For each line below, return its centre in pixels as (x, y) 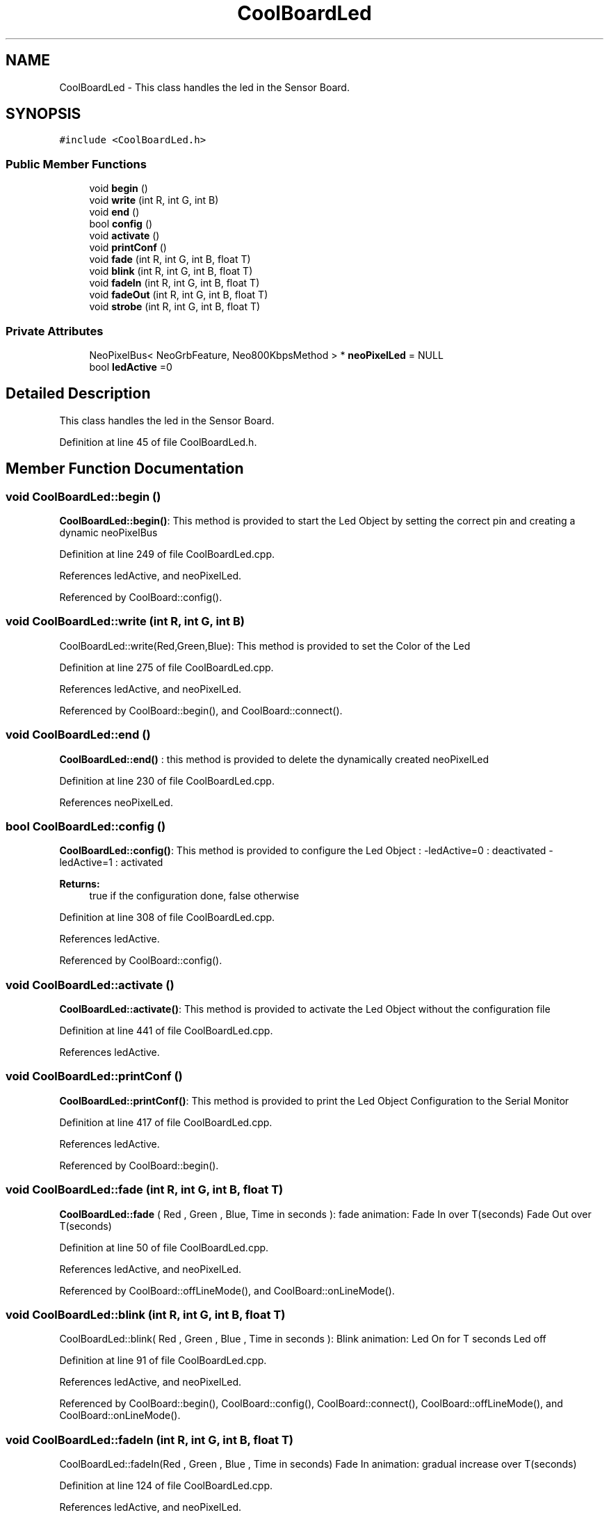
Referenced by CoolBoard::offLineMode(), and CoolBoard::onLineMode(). (227, 1290)
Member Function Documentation (125, 469)
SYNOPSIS (43, 114)
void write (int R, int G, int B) (154, 200)
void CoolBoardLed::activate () (90, 985)
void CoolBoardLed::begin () (83, 496)
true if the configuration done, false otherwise (194, 896)
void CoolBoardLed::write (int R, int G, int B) (125, 622)
